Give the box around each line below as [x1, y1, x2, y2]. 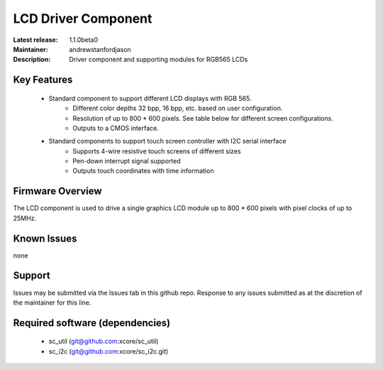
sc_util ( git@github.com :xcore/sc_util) [48, 337, 159, 346]
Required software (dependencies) [13, 317, 171, 329]
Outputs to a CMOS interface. [72, 124, 160, 132]
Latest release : [13, 36, 58, 44]
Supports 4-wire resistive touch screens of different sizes [72, 146, 241, 156]
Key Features [13, 74, 73, 86]
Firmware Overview [13, 185, 102, 197]
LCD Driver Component [13, 11, 152, 26]
